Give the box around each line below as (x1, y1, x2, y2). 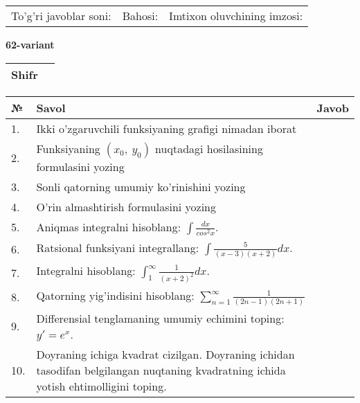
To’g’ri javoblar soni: (11, 8, 111, 24)
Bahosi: (122, 8, 159, 24)
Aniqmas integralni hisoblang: (36, 218, 181, 235)
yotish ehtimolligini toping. (36, 377, 167, 394)
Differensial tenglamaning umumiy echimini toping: (36, 310, 285, 326)
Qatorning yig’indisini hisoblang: (36, 287, 195, 303)
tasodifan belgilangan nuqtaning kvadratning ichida (36, 361, 286, 378)
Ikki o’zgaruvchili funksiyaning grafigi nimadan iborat (36, 120, 297, 136)
